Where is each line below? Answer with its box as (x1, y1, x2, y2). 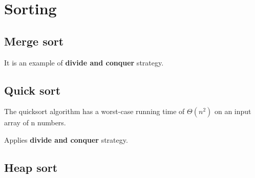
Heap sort (4, 159, 58, 175)
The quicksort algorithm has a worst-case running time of (4, 106, 185, 117)
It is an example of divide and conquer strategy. (4, 57, 164, 68)
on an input (214, 106, 251, 117)
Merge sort (4, 33, 64, 49)
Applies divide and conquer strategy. (4, 134, 128, 145)
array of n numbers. (4, 117, 66, 128)
